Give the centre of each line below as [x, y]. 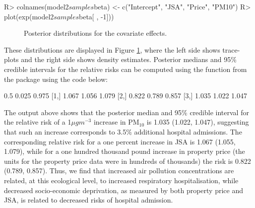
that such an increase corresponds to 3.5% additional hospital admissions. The [123, 131]
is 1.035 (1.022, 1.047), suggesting [198, 122]
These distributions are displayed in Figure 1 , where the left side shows [112, 49]
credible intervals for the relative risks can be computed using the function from [126, 69]
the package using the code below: [56, 79]
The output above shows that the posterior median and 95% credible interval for [127, 112]
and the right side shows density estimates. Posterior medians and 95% [129, 59]
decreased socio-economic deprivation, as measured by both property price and [124, 190]
